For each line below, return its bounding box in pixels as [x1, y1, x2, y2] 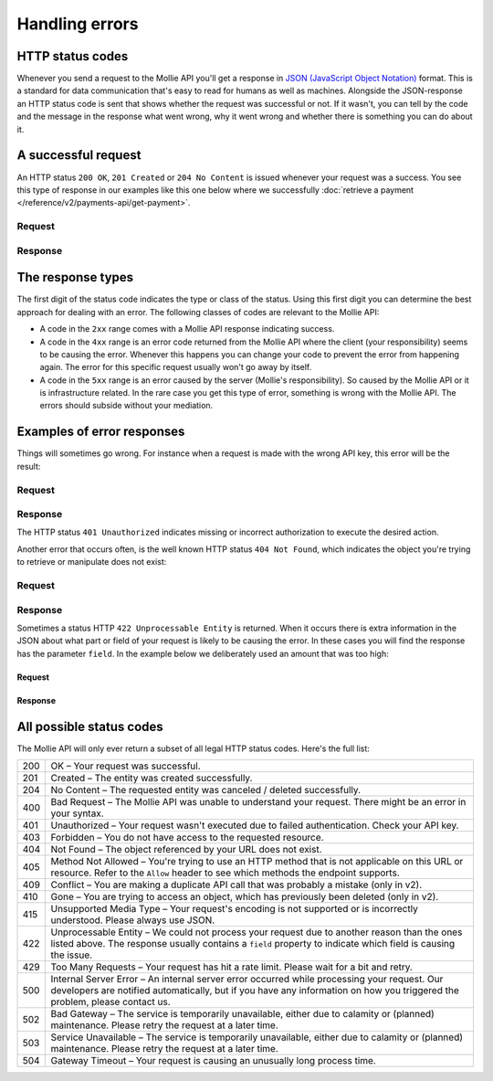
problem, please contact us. [50, 996, 171, 1009]
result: [16, 461, 41, 472]
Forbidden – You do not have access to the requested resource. [50, 832, 324, 844]
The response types [16, 270, 134, 285]
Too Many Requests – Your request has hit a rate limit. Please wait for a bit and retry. [50, 960, 413, 973]
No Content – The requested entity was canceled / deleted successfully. [50, 784, 361, 797]
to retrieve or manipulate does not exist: [16, 556, 167, 567]
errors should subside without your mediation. [39, 400, 214, 411]
